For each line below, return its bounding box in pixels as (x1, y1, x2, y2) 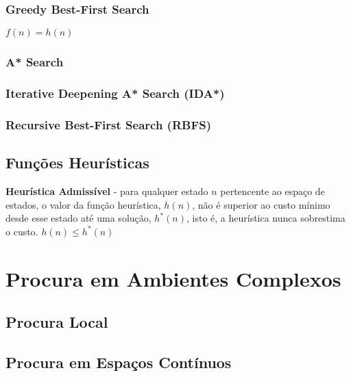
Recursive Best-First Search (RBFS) (5, 116, 212, 133)
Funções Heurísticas (5, 152, 149, 173)
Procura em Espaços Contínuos (5, 351, 232, 372)
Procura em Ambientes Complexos (5, 264, 341, 292)
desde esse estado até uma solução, (5, 211, 152, 225)
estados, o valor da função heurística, (5, 197, 161, 211)
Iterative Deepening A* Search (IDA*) (5, 84, 225, 101)
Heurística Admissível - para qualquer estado (5, 183, 208, 198)
